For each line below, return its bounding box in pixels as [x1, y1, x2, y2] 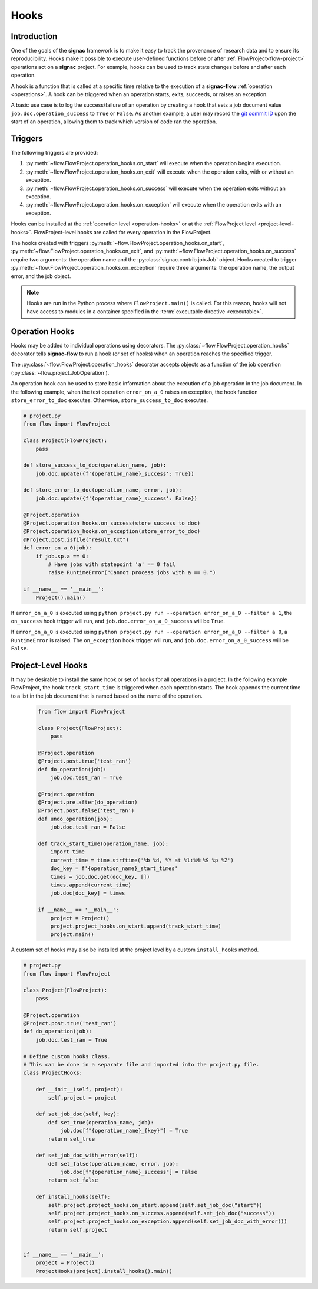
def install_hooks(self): [35, 1193, 111, 1200]
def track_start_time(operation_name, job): [38, 840, 169, 847]
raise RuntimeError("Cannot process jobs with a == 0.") [48, 570, 216, 576]
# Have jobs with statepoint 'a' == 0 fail [48, 561, 176, 568]
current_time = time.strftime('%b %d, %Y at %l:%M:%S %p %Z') [50, 856, 234, 863]
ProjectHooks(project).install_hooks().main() [35, 1268, 173, 1274]
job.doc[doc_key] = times [50, 890, 125, 897]
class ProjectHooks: [23, 1069, 82, 1077]
